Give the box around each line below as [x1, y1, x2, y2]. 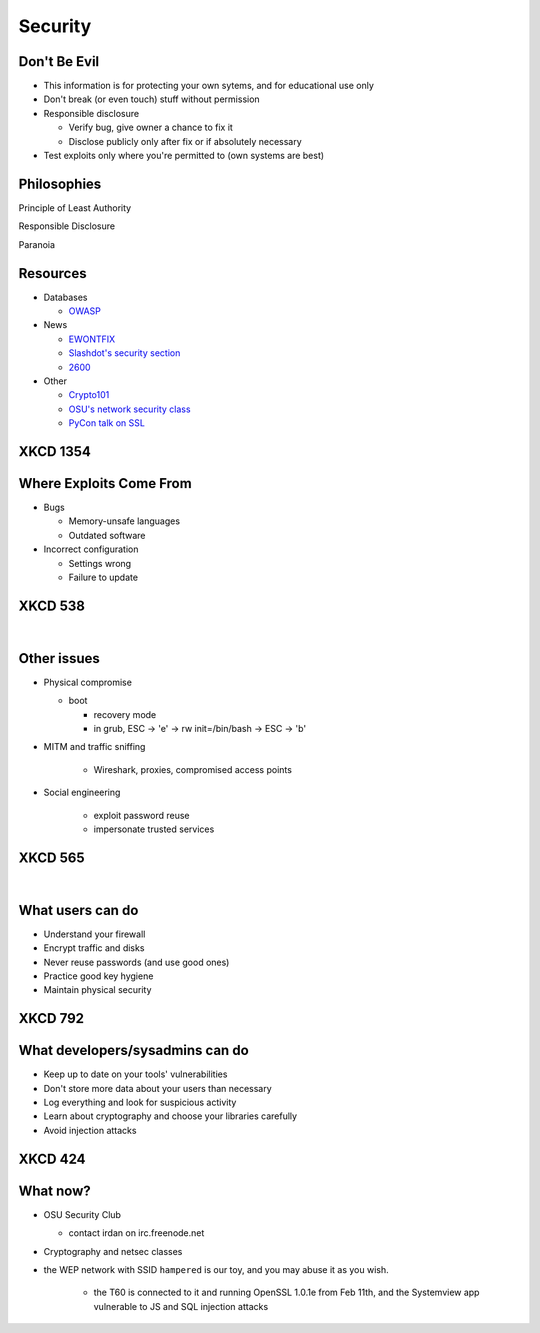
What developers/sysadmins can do [18, 1042, 249, 1059]
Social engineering [43, 786, 121, 799]
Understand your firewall [43, 928, 146, 940]
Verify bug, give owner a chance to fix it [68, 121, 234, 134]
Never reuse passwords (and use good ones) [43, 956, 230, 968]
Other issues [18, 650, 100, 667]
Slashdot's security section [68, 347, 181, 359]
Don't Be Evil [18, 53, 100, 70]
